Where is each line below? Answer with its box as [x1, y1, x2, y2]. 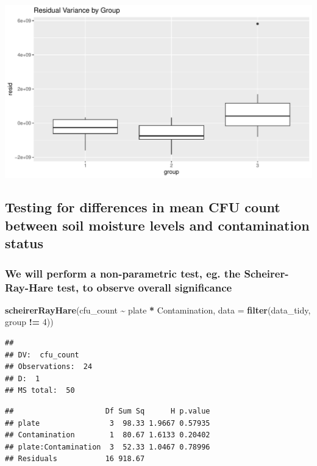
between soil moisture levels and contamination [5, 215, 310, 234]
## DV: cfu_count [5, 350, 79, 359]
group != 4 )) [5, 315, 54, 328]
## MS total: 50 [5, 386, 75, 395]
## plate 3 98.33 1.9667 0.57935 [5, 418, 210, 428]
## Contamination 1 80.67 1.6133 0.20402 [5, 431, 210, 440]
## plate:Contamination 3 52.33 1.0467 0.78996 [5, 442, 210, 451]
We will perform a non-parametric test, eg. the [5, 265, 241, 281]
